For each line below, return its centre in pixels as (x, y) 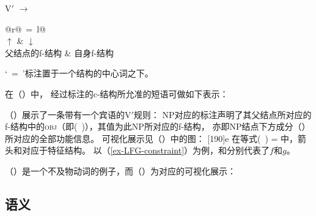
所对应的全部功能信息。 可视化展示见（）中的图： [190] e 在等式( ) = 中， (152, 138)
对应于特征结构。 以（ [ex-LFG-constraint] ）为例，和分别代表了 (146, 150)
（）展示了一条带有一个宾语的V (68, 114)
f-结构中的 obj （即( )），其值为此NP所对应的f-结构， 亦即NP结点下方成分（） (158, 126)
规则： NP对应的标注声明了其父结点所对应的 (222, 114)
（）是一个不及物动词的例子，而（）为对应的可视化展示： (120, 170)
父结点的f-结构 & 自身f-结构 (60, 52)
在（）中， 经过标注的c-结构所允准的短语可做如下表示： (117, 93)
